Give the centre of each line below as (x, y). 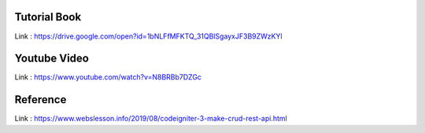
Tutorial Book (48, 17)
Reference (41, 100)
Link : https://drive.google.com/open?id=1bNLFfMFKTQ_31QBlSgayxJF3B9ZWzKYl (148, 36)
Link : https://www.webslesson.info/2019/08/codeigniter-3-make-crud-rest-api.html (151, 119)
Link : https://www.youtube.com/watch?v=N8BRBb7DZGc (108, 77)
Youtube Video (52, 59)
